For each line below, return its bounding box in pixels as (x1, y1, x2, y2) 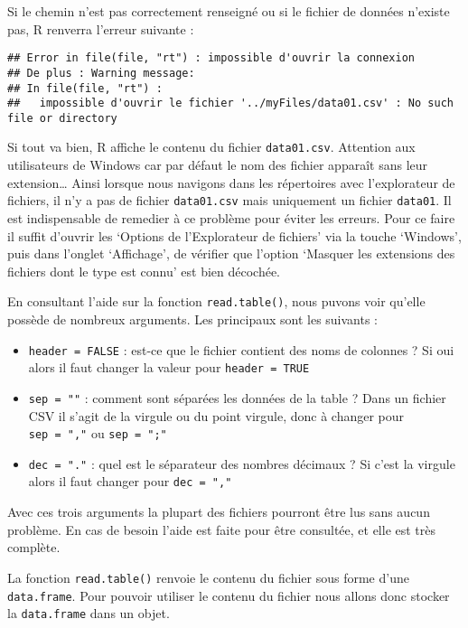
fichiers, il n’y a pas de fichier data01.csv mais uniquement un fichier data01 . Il (7, 191, 452, 210)
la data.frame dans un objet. (7, 604, 170, 623)
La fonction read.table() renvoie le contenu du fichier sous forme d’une (7, 567, 409, 586)
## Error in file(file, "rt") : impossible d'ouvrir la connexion (7, 52, 416, 65)
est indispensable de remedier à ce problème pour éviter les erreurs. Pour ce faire (7, 208, 455, 227)
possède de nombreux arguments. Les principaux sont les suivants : (7, 310, 379, 328)
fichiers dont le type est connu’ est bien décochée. (7, 261, 281, 280)
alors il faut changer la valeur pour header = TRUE (28, 358, 310, 377)
